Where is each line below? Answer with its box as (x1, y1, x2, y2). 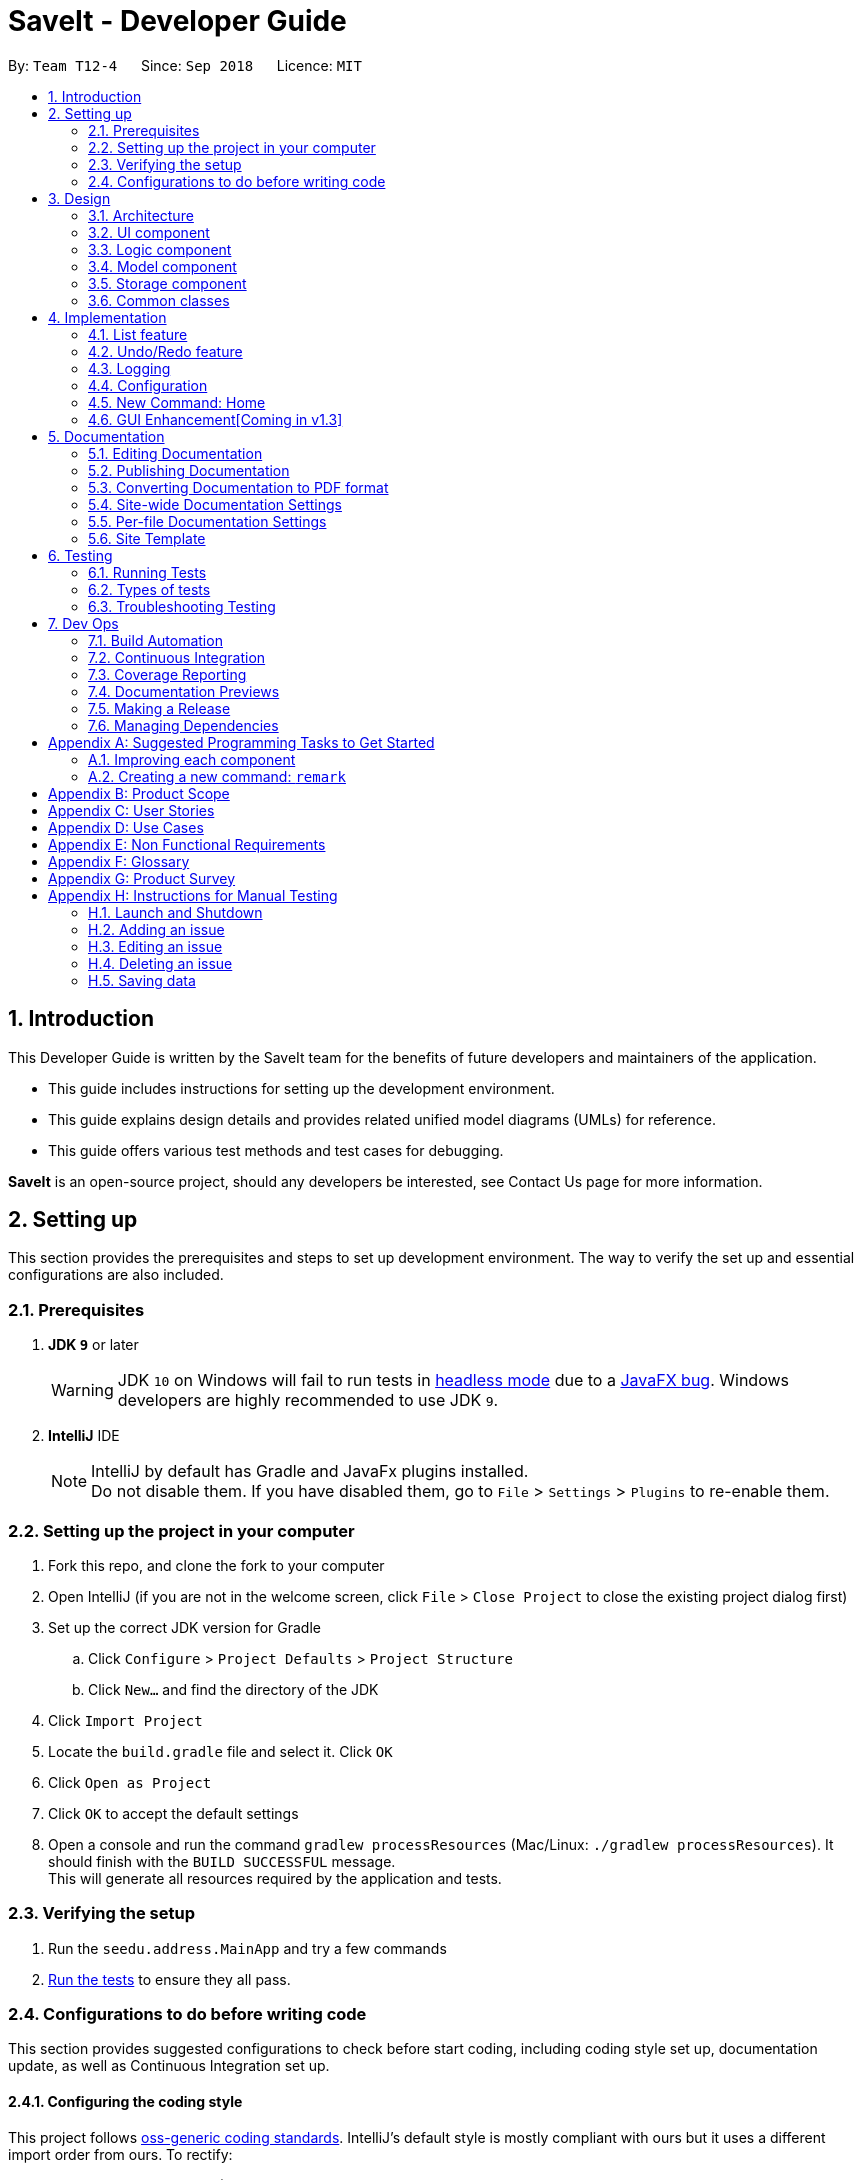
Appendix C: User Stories (48, 801, 215, 819)
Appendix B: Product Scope (48, 784, 230, 802)
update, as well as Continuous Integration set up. (8, 2057, 330, 2075)
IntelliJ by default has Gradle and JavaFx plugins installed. (91, 1461, 529, 1482)
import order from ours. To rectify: (8, 2145, 233, 2163)
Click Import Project (48, 1711, 203, 1729)
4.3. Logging (88, 359, 171, 377)
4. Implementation (48, 308, 167, 326)
